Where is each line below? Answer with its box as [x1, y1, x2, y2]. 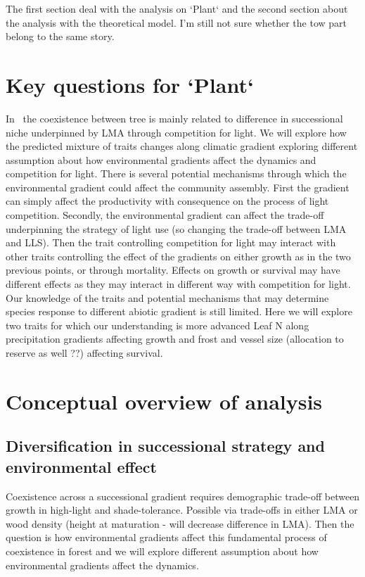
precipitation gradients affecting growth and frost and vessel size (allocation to [6, 331, 344, 346]
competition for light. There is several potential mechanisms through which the [6, 166, 347, 181]
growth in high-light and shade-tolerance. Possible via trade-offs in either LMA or [6, 502, 358, 517]
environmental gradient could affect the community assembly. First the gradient [6, 179, 350, 194]
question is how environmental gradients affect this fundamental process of [6, 530, 327, 545]
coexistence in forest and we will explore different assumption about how [6, 543, 319, 558]
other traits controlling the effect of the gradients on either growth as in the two [6, 248, 351, 263]
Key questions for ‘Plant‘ [6, 70, 254, 99]
